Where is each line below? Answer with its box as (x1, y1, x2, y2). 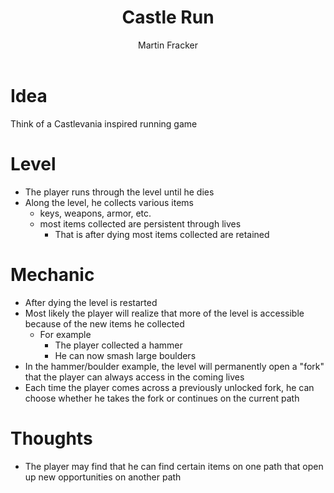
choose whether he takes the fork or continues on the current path (24, 392, 300, 404)
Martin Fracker (138, 39, 198, 51)
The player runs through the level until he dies (24, 186, 215, 198)
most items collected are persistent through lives (39, 217, 242, 230)
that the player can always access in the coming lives (24, 371, 245, 383)
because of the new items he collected (24, 317, 185, 330)
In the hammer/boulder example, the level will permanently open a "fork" (24, 360, 325, 372)
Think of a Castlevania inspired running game (10, 117, 198, 130)
